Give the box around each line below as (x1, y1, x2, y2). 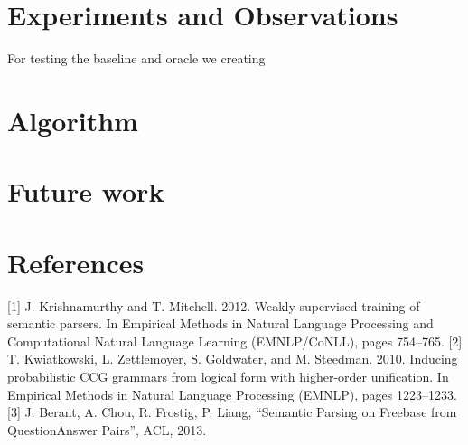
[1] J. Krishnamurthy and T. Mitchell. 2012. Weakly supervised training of (7, 296, 420, 315)
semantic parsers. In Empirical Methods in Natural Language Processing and (7, 314, 434, 333)
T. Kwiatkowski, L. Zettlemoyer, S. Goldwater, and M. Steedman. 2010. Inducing (7, 349, 458, 368)
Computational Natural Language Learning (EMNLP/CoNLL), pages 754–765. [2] (7, 331, 463, 350)
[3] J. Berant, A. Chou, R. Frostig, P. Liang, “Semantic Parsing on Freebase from (7, 402, 457, 421)
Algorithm (7, 101, 138, 138)
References (7, 243, 145, 280)
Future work (7, 173, 164, 210)
